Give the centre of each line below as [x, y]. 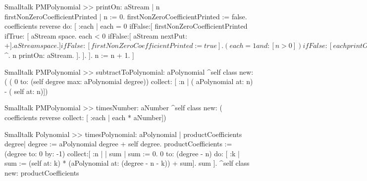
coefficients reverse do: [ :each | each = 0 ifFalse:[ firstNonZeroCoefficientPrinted [126, 26]
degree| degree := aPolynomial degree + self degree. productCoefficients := [118, 144]
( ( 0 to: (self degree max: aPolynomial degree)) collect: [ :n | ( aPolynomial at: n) [129, 81]
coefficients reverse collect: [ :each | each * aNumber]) [85, 117]
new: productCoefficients [42, 172]
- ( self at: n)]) [26, 91]
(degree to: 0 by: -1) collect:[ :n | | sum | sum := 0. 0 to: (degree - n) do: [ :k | [122, 153]
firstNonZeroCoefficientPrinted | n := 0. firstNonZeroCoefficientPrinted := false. [126, 16]
